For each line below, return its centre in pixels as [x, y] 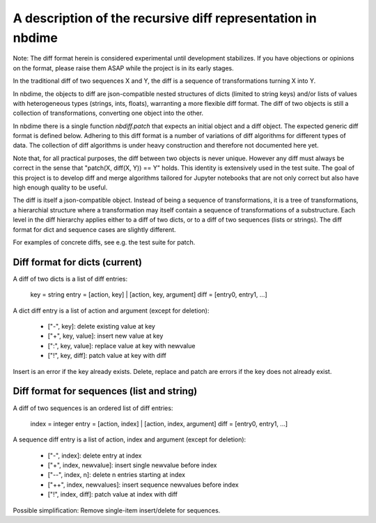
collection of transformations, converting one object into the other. [108, 113]
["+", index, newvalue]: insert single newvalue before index [132, 465]
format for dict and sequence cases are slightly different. [95, 229]
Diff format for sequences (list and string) [105, 391]
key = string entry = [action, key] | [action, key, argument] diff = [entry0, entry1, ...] [149, 295]
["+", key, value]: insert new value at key [105, 336]
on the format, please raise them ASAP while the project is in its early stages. [124, 68]
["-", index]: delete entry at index [95, 455]
